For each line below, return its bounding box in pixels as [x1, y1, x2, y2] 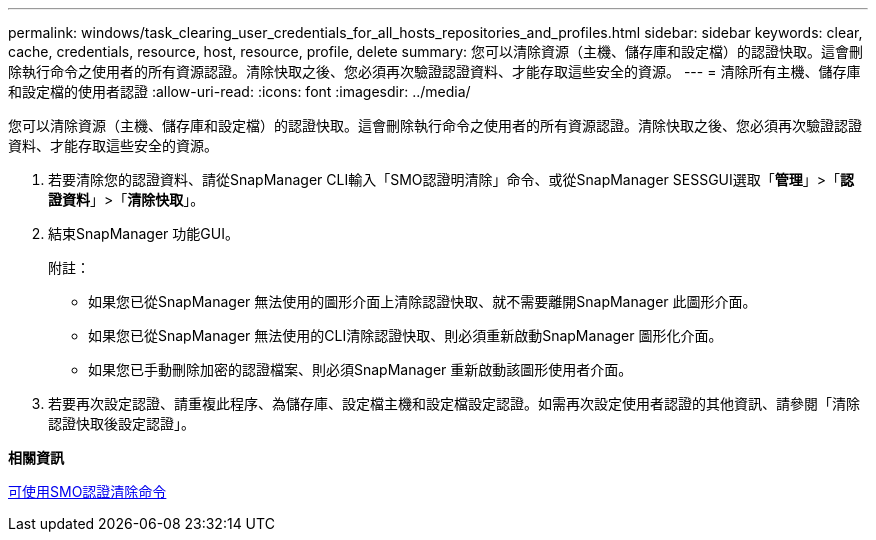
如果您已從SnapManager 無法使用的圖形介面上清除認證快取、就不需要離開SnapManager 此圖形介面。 [88, 293, 757, 310]
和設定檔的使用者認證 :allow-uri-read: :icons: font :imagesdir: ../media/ [8, 83, 471, 100]
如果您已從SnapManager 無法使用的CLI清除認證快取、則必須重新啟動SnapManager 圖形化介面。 [88, 327, 723, 344]
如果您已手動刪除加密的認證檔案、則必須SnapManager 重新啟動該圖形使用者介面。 [88, 361, 633, 378]
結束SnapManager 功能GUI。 [48, 225, 239, 242]
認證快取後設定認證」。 [48, 415, 195, 432]
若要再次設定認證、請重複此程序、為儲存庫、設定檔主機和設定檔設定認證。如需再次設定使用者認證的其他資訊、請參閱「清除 [48, 395, 860, 412]
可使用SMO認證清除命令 [8, 483, 167, 500]
